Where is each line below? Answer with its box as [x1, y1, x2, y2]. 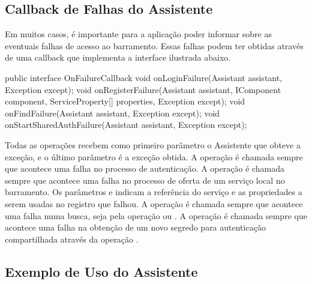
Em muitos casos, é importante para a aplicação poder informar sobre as [5, 28, 272, 40]
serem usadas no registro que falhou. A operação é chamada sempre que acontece [5, 197, 303, 210]
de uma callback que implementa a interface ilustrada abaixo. [5, 51, 231, 64]
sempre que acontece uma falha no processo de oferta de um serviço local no [5, 174, 285, 186]
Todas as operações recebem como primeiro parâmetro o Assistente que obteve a [5, 138, 301, 151]
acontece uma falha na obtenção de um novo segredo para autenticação [5, 221, 266, 234]
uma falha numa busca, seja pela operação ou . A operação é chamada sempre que [5, 209, 307, 222]
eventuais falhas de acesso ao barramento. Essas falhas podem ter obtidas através [5, 39, 304, 52]
